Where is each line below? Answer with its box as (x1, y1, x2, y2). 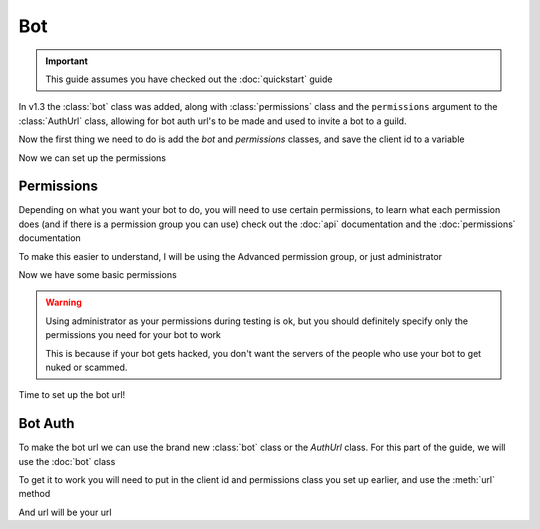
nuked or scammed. (45, 361, 128, 373)
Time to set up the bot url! (18, 389, 126, 401)
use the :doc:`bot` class (18, 455, 116, 467)
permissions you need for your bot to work (45, 329, 222, 341)
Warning (45, 296, 82, 309)
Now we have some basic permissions (18, 268, 177, 280)
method (18, 488, 51, 500)
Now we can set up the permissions (18, 151, 167, 164)
